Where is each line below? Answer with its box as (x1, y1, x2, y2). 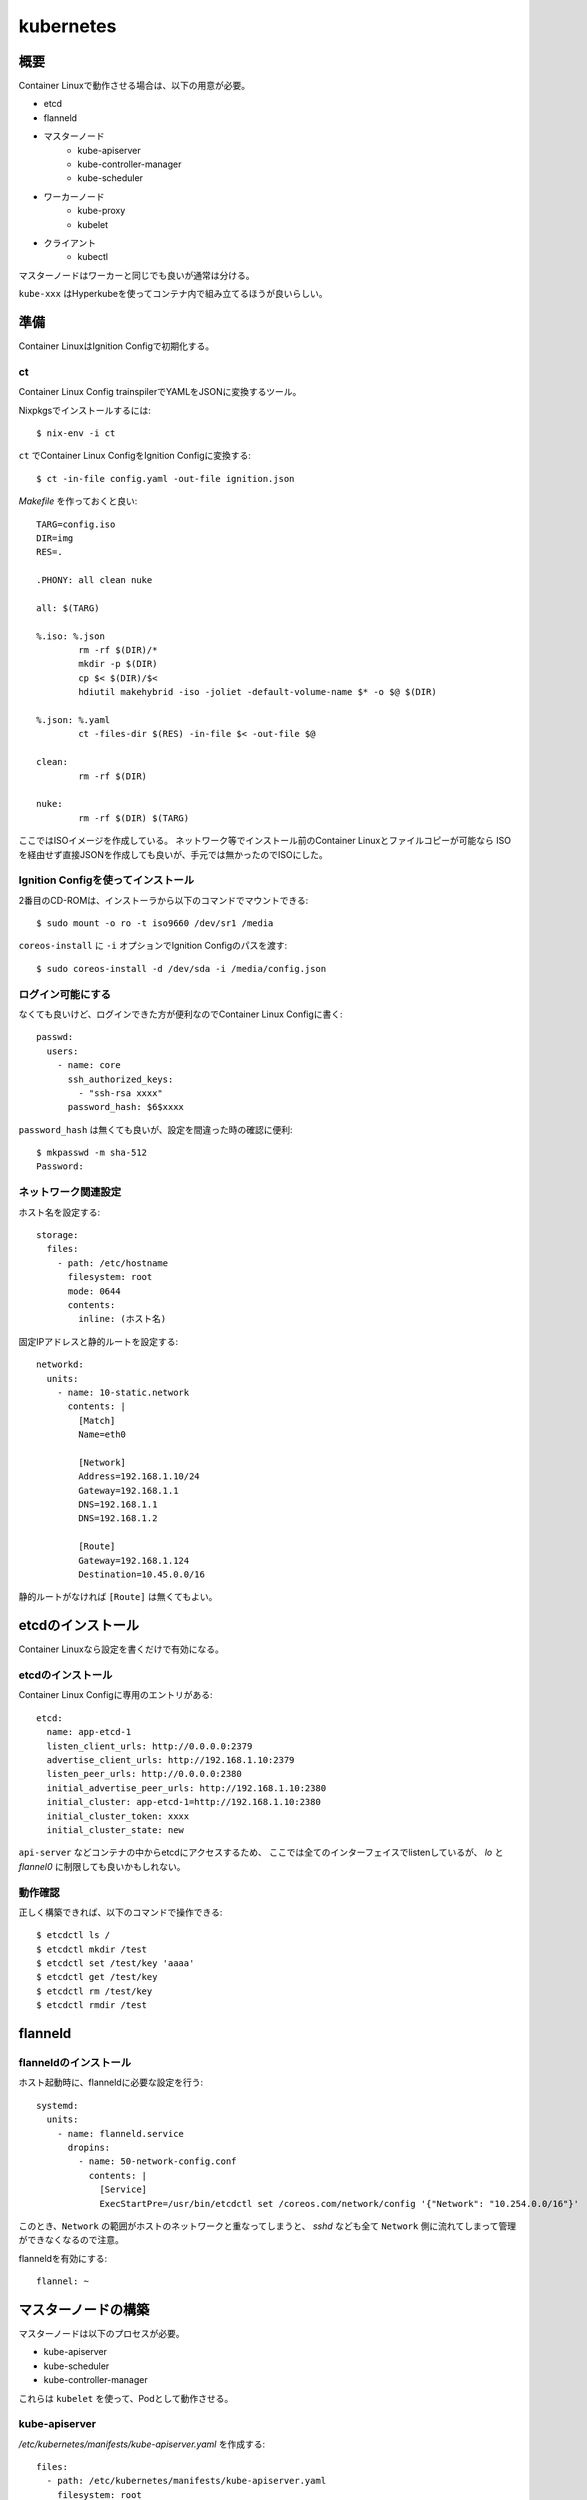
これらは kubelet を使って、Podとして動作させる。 (18, 2392, 234, 2404)
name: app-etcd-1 (46, 1726, 132, 1738)
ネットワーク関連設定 (18, 1185, 122, 1199)
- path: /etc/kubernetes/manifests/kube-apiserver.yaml (46, 2475, 327, 2487)
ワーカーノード (43, 190, 105, 202)
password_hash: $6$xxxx (67, 1101, 185, 1113)
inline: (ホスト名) (78, 1313, 167, 1325)
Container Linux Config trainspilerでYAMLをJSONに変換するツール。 (18, 386, 302, 398)
